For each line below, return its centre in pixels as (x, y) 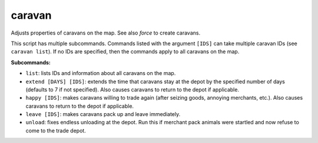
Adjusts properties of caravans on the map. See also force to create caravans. (105, 33)
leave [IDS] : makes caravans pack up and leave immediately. (103, 114)
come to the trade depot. (56, 130)
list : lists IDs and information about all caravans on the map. (101, 73)
